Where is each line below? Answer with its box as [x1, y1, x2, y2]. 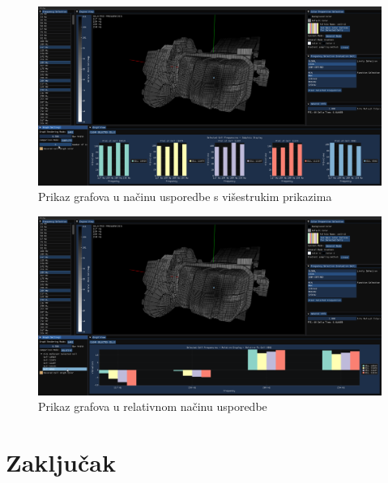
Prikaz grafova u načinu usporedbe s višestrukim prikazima [38, 188, 332, 205]
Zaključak [6, 445, 116, 478]
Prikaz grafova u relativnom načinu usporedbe [38, 398, 267, 415]
